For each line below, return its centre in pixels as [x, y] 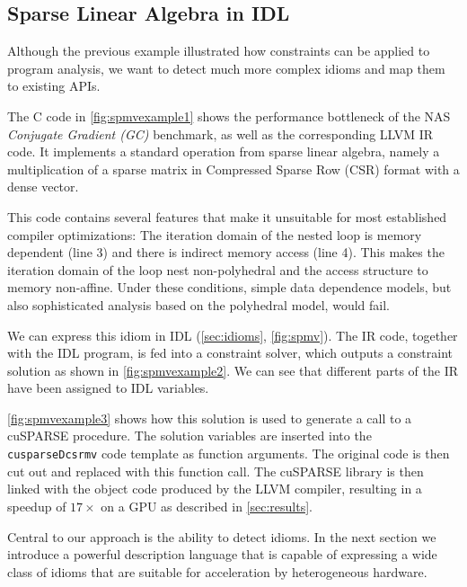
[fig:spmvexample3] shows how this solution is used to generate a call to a [210, 418]
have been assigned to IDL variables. [108, 388]
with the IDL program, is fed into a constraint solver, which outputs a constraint [230, 353]
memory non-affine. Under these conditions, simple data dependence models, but [229, 287]
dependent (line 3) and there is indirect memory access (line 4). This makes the [226, 252]
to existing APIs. [54, 86]
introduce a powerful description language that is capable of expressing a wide [222, 554]
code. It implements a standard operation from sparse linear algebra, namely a [224, 151]
